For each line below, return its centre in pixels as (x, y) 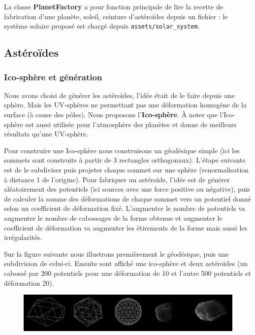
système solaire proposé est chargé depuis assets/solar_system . (102, 26)
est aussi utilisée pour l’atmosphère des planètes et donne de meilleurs (131, 124)
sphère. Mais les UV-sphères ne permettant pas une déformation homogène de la (125, 105)
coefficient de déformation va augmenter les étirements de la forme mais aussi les (126, 227)
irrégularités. (23, 237)
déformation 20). (29, 283)
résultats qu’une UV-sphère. (46, 134)
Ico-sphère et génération (53, 77)
